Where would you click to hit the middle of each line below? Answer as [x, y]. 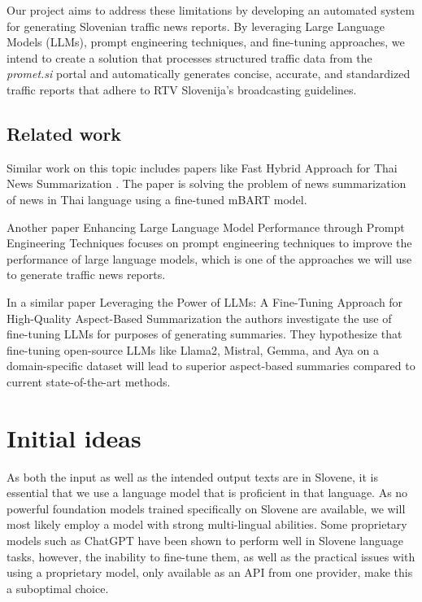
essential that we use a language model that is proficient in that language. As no [207, 493]
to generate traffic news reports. [86, 275]
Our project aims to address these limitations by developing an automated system [211, 10]
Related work [64, 133]
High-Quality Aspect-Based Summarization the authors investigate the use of [199, 318]
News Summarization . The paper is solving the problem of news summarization [207, 183]
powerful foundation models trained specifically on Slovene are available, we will [206, 508]
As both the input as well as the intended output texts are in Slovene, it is [192, 476]
